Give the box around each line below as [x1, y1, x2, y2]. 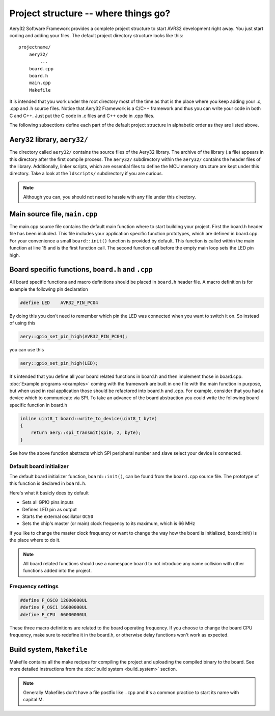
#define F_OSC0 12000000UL [20, 597, 88, 603]
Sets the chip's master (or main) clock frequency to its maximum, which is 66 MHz [22, 520, 196, 527]
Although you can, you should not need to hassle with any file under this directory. [23, 194, 196, 200]
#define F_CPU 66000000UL [20, 612, 88, 617]
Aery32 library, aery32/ [9, 135, 89, 144]
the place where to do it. [9, 537, 61, 543]
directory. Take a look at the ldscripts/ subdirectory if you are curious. [9, 171, 163, 177]
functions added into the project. [23, 568, 92, 574]
